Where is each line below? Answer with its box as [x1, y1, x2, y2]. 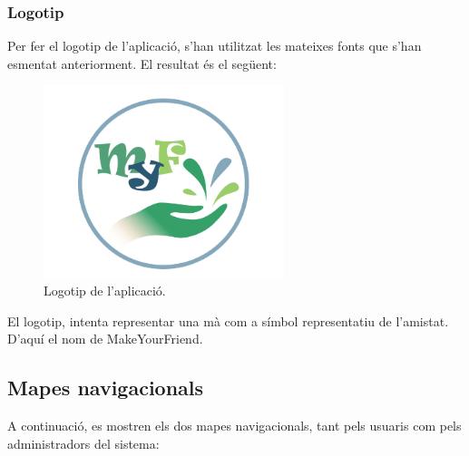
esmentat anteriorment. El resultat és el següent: [7, 53, 277, 73]
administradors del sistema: [7, 433, 160, 452]
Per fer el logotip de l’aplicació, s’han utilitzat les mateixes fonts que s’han [7, 36, 422, 55]
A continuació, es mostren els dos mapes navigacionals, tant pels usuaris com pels [7, 416, 462, 435]
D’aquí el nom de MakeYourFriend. [7, 329, 203, 348]
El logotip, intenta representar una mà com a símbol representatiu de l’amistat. [7, 311, 449, 330]
